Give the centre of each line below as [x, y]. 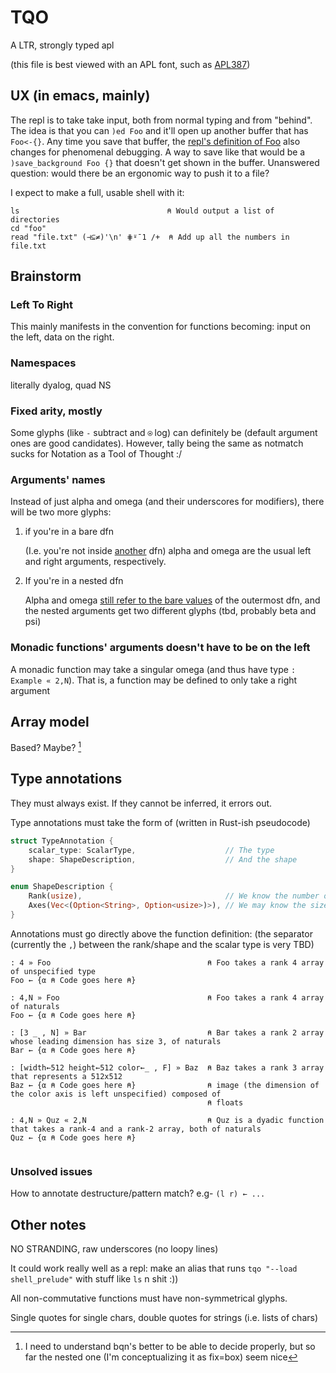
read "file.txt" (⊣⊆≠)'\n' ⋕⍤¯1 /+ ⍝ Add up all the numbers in [150, 237]
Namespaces [43, 363]
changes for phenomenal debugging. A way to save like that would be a [158, 152]
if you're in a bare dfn [69, 532]
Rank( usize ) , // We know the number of [180, 896]
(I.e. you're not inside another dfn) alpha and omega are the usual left [168, 551]
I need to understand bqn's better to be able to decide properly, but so [170, 1347]
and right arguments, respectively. [95, 562]
